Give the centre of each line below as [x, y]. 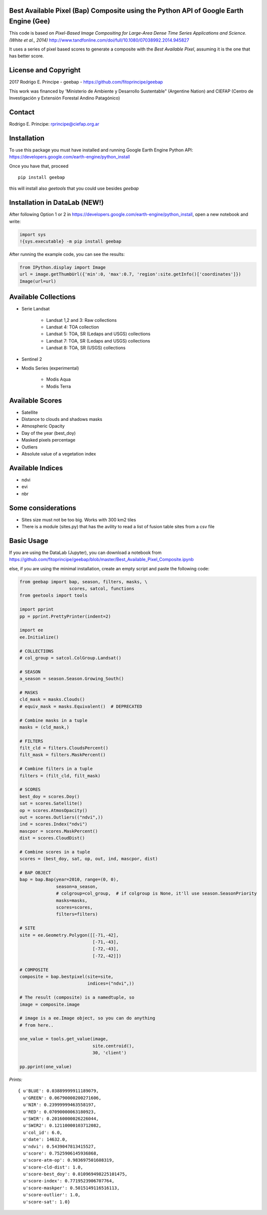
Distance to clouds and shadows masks [62, 419]
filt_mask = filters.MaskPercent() [63, 755]
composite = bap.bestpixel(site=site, [67, 976]
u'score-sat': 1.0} [46, 1202]
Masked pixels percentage [48, 440]
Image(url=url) [38, 281]
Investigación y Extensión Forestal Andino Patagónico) [65, 98]
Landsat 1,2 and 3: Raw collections [82, 320]
